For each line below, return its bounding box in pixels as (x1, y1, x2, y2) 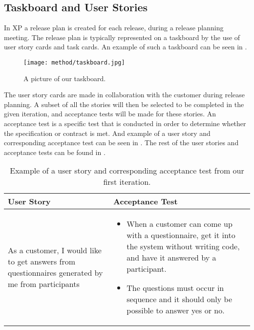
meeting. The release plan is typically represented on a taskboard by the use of (4, 32, 240, 42)
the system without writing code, (127, 241, 240, 252)
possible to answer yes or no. (127, 305, 225, 316)
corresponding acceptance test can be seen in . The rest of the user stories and (4, 137, 239, 148)
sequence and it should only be (127, 293, 233, 305)
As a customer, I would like (8, 244, 102, 256)
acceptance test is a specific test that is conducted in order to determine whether (4, 118, 246, 129)
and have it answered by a (127, 252, 216, 264)
